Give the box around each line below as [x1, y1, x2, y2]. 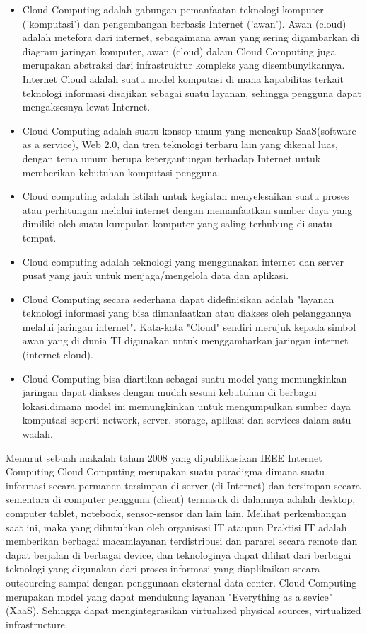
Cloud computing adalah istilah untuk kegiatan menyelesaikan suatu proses [22, 188, 349, 203]
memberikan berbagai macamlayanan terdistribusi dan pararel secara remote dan [6, 533, 358, 548]
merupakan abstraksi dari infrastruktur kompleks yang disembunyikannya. [22, 57, 345, 72]
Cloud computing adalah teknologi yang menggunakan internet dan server [22, 254, 344, 268]
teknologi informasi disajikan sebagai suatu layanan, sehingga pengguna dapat [22, 85, 362, 100]
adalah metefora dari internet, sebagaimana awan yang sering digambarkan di [22, 30, 360, 45]
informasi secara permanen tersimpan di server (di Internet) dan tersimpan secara [6, 477, 361, 492]
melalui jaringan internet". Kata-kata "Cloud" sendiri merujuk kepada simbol [22, 319, 356, 334]
